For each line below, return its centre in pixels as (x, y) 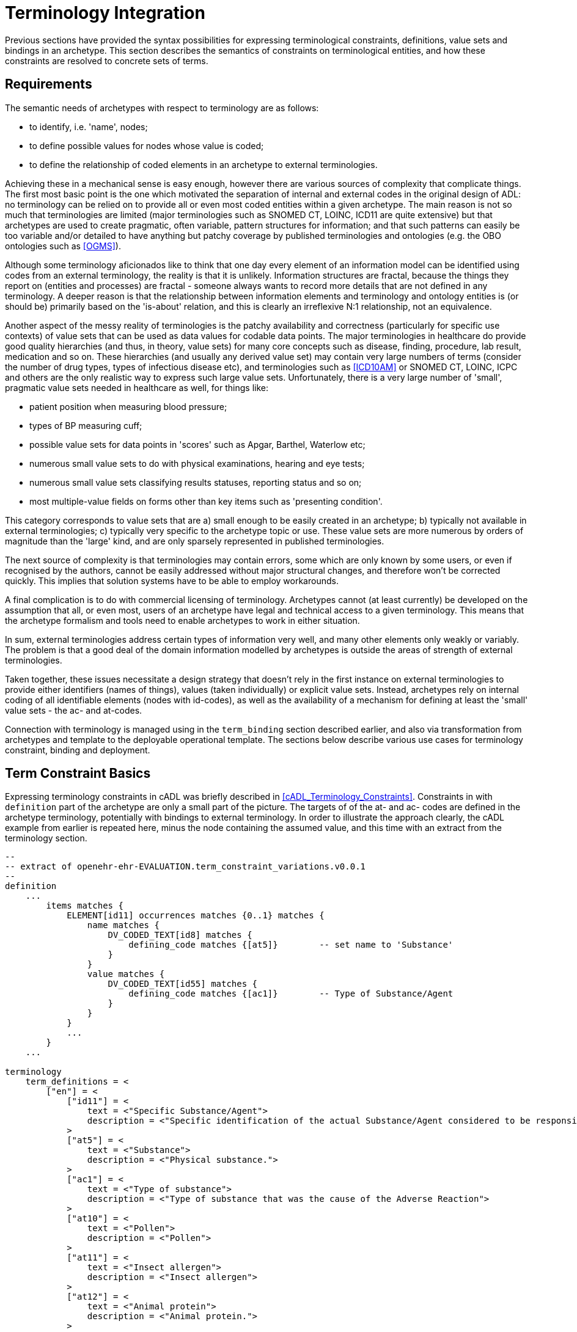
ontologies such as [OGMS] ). (63, 246)
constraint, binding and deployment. (78, 750)
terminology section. (46, 838)
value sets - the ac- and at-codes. (74, 710)
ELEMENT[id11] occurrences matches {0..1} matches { (196, 916)
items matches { (85, 906)
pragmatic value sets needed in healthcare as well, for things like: (137, 387)
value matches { (126, 974)
